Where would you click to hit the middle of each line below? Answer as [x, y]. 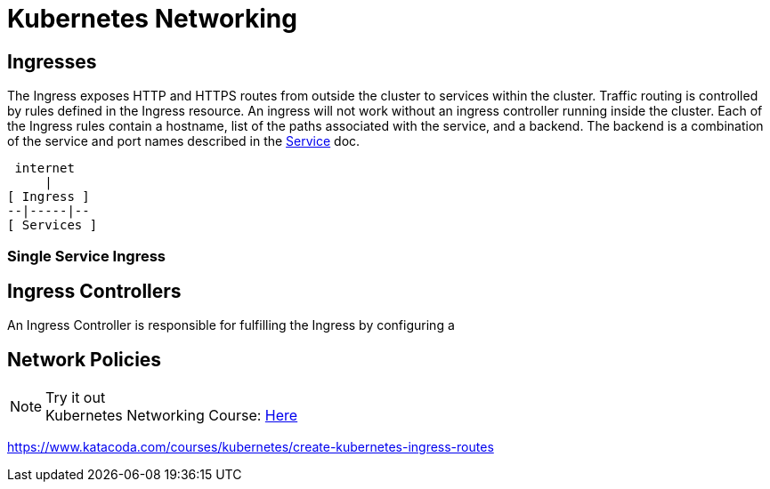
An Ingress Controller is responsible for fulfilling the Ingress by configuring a [231, 325]
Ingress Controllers [94, 291]
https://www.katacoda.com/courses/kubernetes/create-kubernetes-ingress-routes [251, 447]
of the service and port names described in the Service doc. [184, 141]
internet [45, 168]
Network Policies [85, 359]
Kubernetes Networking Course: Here [172, 416]
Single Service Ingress [87, 256]
